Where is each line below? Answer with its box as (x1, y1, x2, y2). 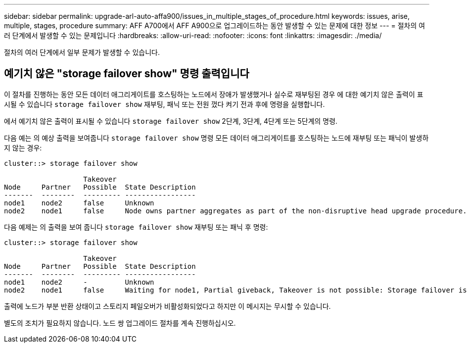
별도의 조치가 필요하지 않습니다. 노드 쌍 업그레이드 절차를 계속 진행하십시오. (4, 318, 236, 327)
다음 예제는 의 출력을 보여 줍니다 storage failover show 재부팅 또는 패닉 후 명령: (4, 222, 268, 231)
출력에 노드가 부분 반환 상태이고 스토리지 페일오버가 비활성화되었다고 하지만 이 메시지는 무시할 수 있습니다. (4, 301, 331, 310)
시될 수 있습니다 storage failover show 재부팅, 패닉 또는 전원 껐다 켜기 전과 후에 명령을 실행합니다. (4, 99, 325, 108)
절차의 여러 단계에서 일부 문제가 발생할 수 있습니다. (4, 48, 160, 56)
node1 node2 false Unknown (4, 198, 154, 207)
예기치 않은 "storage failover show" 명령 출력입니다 (4, 67, 249, 80)
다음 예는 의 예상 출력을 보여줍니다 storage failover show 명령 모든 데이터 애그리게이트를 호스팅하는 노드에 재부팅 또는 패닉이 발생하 (4, 133, 429, 142)
